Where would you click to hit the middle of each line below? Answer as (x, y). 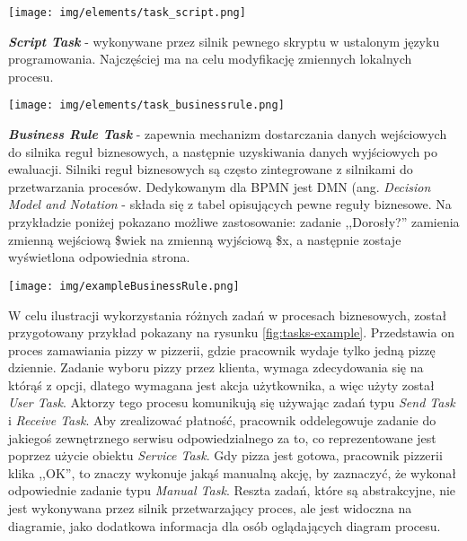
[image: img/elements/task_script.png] (127, 13)
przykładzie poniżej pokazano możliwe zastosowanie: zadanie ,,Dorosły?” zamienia (234, 222)
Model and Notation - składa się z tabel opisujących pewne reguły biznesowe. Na (230, 204)
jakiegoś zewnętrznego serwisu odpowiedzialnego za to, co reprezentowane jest (222, 437)
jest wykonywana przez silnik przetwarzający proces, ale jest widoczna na (210, 508)
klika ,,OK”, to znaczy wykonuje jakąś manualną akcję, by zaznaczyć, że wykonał (233, 472)
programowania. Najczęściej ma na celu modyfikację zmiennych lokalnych (210, 59)
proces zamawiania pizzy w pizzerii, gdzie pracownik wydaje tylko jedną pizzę (222, 349)
